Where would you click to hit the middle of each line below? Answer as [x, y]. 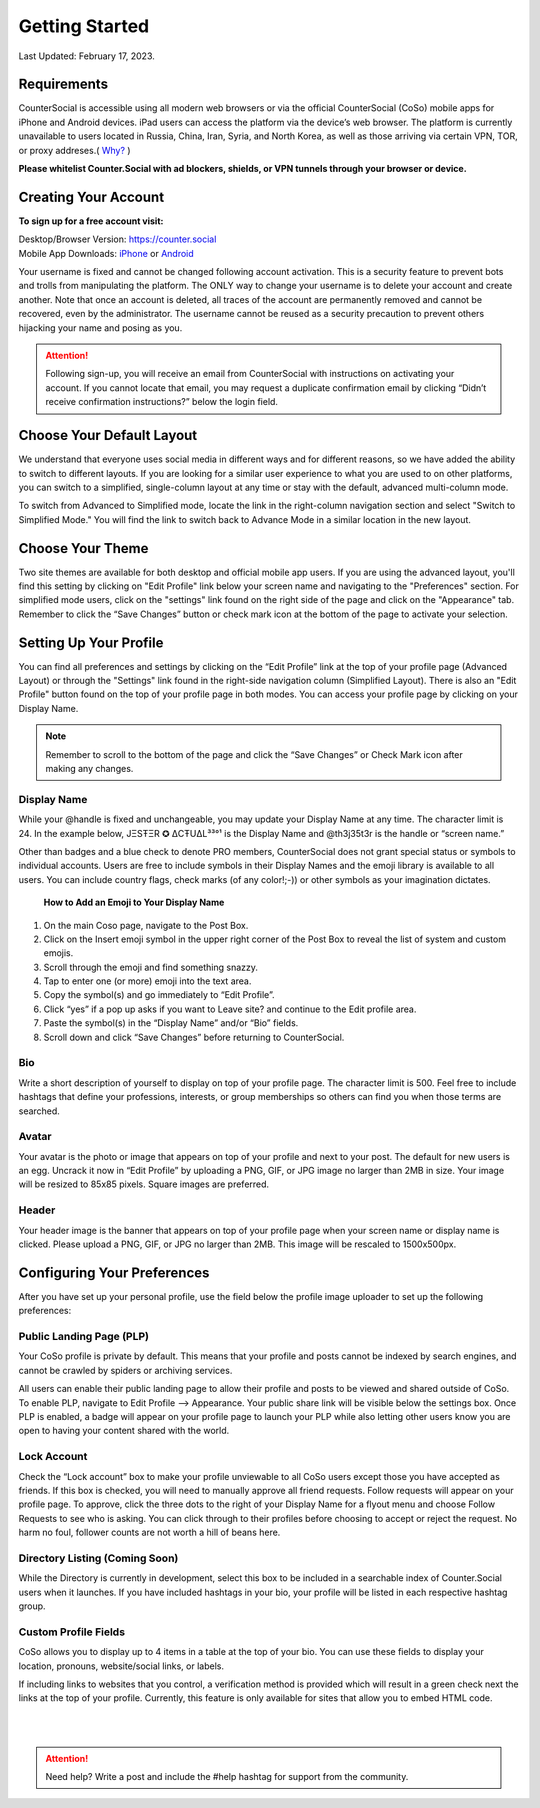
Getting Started [84, 26]
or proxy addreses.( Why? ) [74, 150]
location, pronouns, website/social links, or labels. [121, 1666]
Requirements [63, 84]
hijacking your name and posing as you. [100, 327]
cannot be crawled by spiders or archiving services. [125, 1370]
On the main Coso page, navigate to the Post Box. [146, 925]
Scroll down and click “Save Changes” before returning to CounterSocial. [194, 1037]
